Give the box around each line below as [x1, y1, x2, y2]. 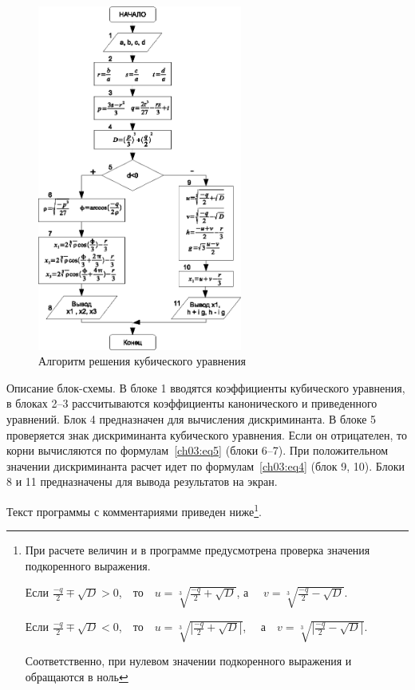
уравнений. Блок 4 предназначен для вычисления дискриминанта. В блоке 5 [6, 410, 377, 427]
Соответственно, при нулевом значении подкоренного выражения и [25, 653, 352, 669]
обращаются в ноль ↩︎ [25, 668, 128, 684]
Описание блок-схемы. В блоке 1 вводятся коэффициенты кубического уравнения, [6, 379, 405, 396]
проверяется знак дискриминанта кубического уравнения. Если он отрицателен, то [6, 426, 408, 443]
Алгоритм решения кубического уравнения [38, 353, 246, 369]
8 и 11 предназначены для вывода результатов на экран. [6, 473, 278, 490]
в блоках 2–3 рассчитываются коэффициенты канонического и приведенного [6, 395, 377, 412]
